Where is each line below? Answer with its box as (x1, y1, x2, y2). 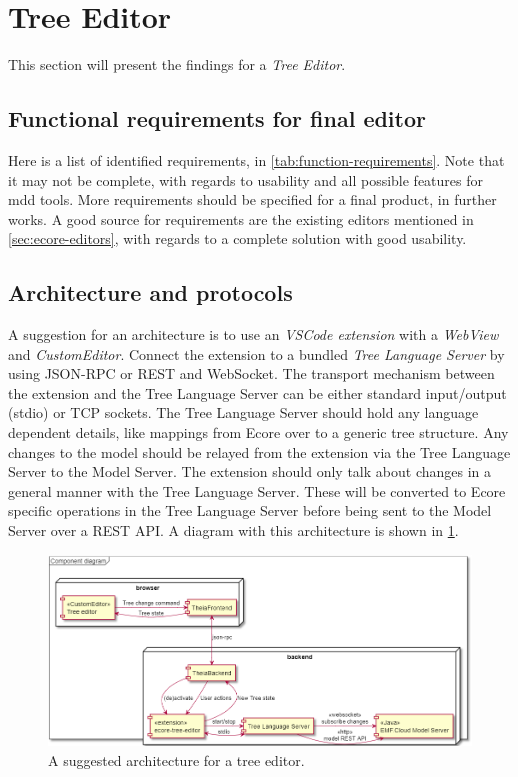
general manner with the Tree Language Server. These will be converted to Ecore (8, 480, 506, 501)
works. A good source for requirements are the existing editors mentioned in (8, 208, 474, 229)
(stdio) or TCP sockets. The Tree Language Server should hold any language (8, 402, 479, 423)
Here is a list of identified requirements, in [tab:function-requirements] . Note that (8, 149, 505, 170)
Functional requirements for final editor (8, 103, 426, 134)
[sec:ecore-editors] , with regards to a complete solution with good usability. (8, 228, 467, 249)
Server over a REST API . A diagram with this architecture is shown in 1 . (8, 520, 459, 541)
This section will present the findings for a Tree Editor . (8, 54, 346, 75)
